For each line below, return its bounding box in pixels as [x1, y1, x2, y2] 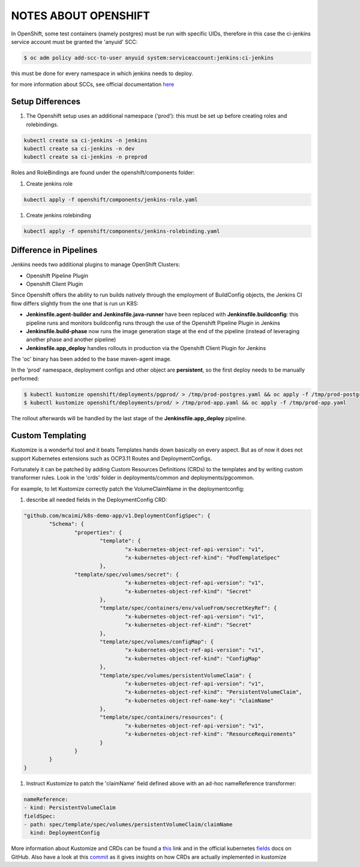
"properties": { [74, 529, 122, 536]
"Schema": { [49, 521, 84, 528]
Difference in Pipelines [11, 245, 98, 255]
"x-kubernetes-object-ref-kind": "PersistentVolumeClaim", [125, 689, 302, 696]
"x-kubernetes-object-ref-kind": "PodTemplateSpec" [125, 554, 280, 561]
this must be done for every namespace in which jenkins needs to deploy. [11, 70, 193, 77]
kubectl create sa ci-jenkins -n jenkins [23, 137, 148, 143]
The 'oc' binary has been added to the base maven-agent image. [11, 355, 172, 363]
